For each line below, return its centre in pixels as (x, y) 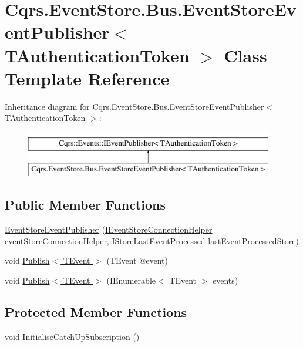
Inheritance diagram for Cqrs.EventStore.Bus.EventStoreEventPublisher (134, 106)
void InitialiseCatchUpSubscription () (72, 336)
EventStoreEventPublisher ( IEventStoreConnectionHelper (109, 229)
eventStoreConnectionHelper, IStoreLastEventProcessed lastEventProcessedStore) (152, 240)
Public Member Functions (85, 205)
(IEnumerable (131, 280)
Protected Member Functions (96, 312)
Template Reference (87, 78)
